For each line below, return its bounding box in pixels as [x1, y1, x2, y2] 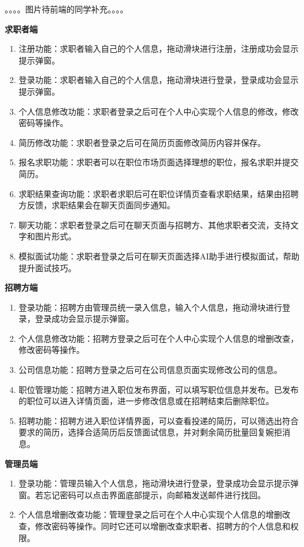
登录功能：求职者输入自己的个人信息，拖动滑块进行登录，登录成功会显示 [18, 74, 299, 86]
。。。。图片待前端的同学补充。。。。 [5, 3, 128, 15]
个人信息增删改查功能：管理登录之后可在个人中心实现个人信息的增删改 [18, 508, 290, 521]
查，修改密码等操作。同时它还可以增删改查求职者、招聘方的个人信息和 [18, 520, 290, 532]
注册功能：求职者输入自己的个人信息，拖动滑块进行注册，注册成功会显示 [18, 42, 299, 55]
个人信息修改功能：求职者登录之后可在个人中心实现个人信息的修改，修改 [18, 105, 299, 117]
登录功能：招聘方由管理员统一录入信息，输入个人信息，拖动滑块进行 [18, 301, 282, 313]
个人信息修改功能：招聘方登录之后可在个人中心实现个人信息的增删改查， [18, 332, 299, 344]
